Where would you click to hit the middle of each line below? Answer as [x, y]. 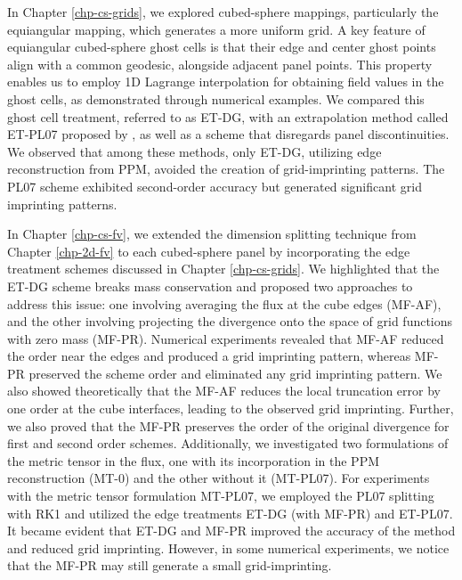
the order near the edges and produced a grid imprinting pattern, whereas [209, 356]
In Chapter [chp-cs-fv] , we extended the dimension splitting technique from [212, 234]
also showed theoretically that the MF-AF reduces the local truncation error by [224, 391]
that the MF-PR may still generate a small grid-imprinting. [170, 565]
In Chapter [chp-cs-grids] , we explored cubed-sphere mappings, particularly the [223, 12]
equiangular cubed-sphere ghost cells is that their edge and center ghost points [222, 47]
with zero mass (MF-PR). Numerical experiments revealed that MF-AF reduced [226, 338]
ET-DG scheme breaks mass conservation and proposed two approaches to [210, 286]
